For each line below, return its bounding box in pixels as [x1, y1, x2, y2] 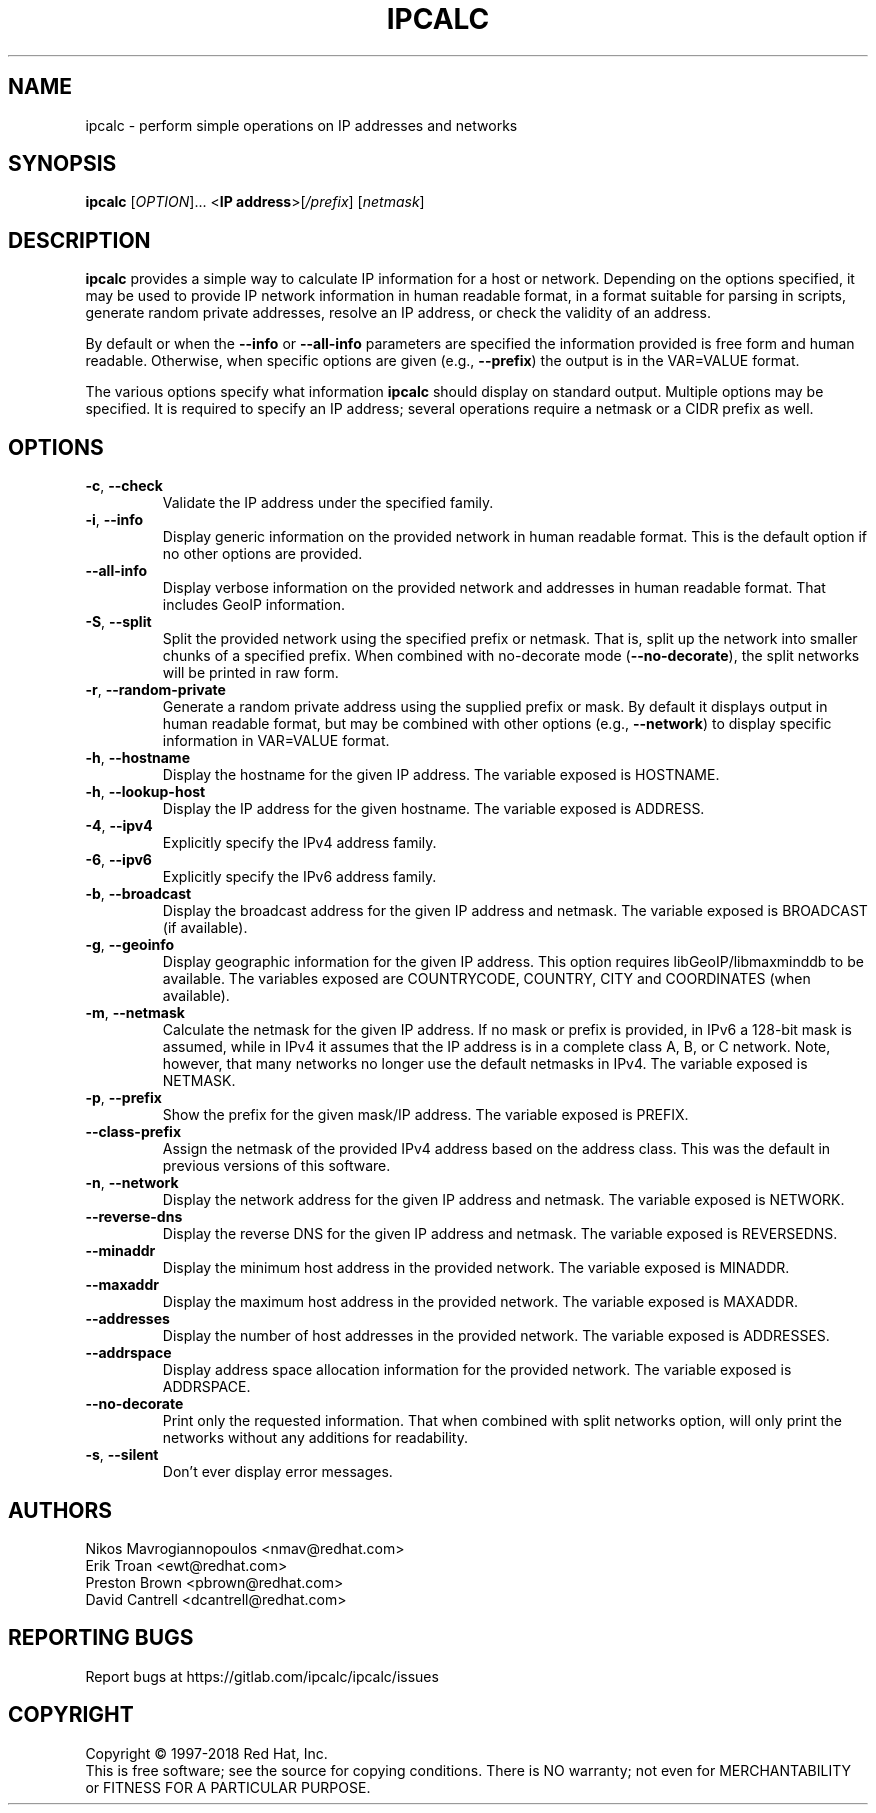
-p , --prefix [85, 1089, 162, 1107]
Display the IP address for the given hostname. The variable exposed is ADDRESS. [162, 800, 705, 818]
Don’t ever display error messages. [162, 1463, 393, 1481]
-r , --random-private [85, 681, 226, 699]
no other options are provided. [162, 545, 363, 563]
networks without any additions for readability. [162, 1429, 468, 1447]
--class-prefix [85, 1123, 182, 1141]
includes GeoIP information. [162, 596, 345, 614]
